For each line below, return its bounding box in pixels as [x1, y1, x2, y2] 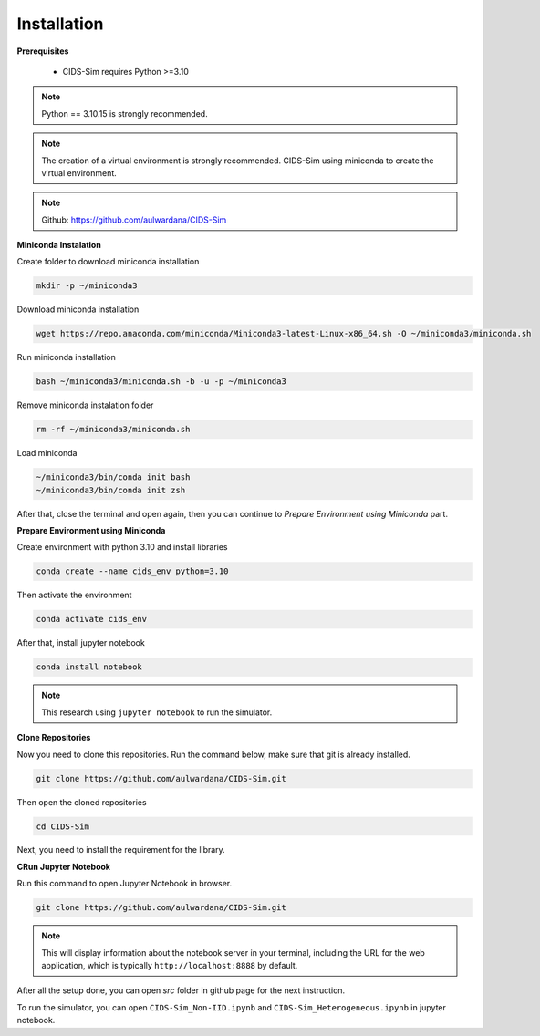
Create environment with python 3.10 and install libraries [16, 542, 228, 553]
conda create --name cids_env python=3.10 [36, 566, 229, 576]
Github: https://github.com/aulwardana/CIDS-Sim [41, 214, 227, 225]
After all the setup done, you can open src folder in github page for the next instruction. [16, 985, 346, 996]
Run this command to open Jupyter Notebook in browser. [16, 878, 233, 889]
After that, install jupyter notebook [16, 637, 145, 648]
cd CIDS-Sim [36, 821, 90, 832]
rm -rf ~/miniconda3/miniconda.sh [36, 424, 191, 435]
